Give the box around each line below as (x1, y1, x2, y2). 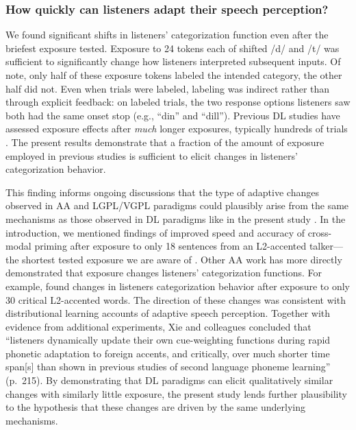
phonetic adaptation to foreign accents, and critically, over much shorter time (5, 346, 330, 360)
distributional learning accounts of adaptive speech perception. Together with (5, 306, 331, 320)
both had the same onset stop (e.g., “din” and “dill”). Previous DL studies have (5, 108, 340, 122)
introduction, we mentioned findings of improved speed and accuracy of (5, 225, 305, 239)
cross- (307, 225, 332, 239)
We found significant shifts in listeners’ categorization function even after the (5, 27, 329, 42)
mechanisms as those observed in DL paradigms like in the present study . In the (5, 211, 346, 226)
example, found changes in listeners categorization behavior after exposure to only (5, 278, 350, 293)
